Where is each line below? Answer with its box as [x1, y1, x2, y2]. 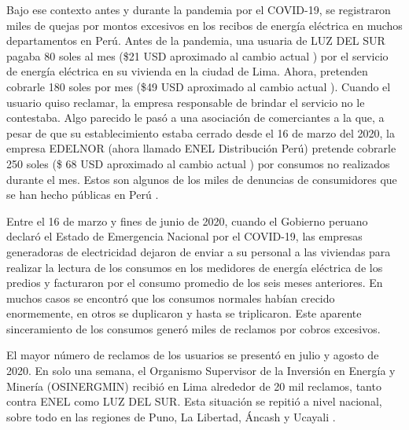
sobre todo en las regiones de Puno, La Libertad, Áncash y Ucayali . [6, 408, 336, 424]
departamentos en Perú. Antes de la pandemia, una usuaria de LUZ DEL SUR [6, 32, 385, 49]
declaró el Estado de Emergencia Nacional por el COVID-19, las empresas [6, 228, 363, 244]
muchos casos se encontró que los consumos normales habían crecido [6, 289, 335, 306]
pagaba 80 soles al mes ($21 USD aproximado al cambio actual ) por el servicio [6, 47, 389, 64]
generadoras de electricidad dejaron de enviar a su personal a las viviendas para [6, 243, 391, 259]
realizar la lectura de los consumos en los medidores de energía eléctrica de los [6, 259, 383, 275]
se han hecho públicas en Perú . [6, 186, 159, 203]
